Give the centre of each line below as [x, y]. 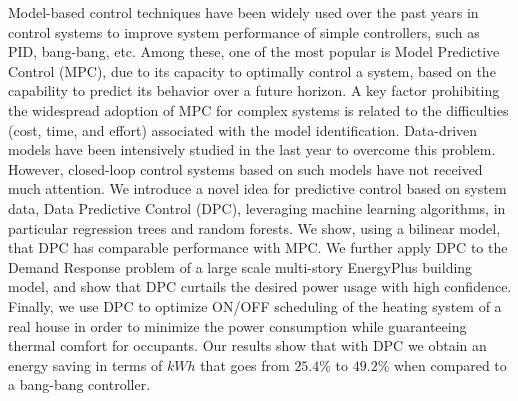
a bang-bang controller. [79, 384]
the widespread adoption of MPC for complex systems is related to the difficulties [258, 109]
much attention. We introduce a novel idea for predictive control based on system [257, 188]
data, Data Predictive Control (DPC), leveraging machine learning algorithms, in [257, 207]
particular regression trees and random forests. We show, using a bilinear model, [254, 227]
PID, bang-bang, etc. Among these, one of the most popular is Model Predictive [254, 51]
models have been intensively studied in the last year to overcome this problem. [252, 149]
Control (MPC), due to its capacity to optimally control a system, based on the [252, 70]
